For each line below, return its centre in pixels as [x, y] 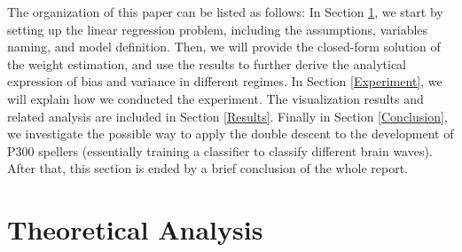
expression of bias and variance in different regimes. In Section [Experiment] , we [225, 81]
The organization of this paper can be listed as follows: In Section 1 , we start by [225, 12]
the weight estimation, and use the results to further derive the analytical [207, 63]
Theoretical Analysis [135, 229]
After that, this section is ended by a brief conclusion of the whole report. [208, 168]
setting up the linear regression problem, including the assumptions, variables [218, 29]
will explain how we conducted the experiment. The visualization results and [215, 98]
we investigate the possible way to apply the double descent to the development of [231, 134]
